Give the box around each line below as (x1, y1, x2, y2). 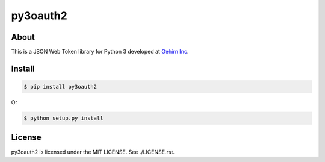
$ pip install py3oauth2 (23, 83, 97, 90)
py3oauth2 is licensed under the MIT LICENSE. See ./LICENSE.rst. (11, 148, 175, 155)
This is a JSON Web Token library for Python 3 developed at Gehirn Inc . (11, 48, 189, 55)
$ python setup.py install (23, 115, 104, 122)
